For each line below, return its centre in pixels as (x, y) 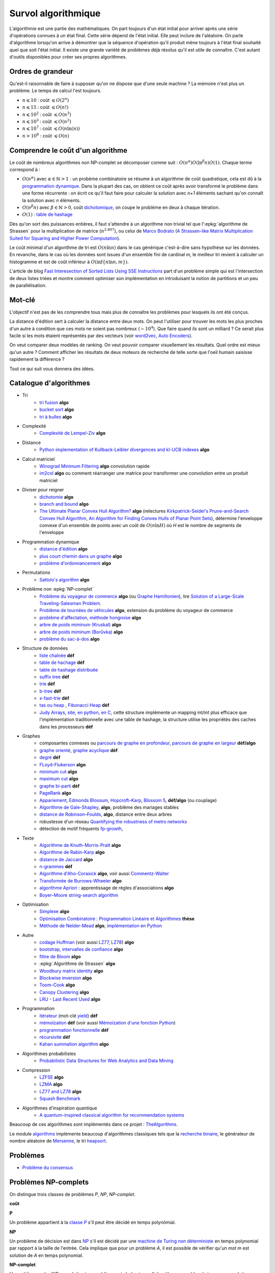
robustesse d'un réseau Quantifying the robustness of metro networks (113, 821)
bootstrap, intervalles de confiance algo (81, 949)
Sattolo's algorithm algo (64, 579)
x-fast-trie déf (54, 698)
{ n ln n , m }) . (116, 262)
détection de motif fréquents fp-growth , (81, 829)
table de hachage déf (62, 662)
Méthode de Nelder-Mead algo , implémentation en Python (101, 926)
